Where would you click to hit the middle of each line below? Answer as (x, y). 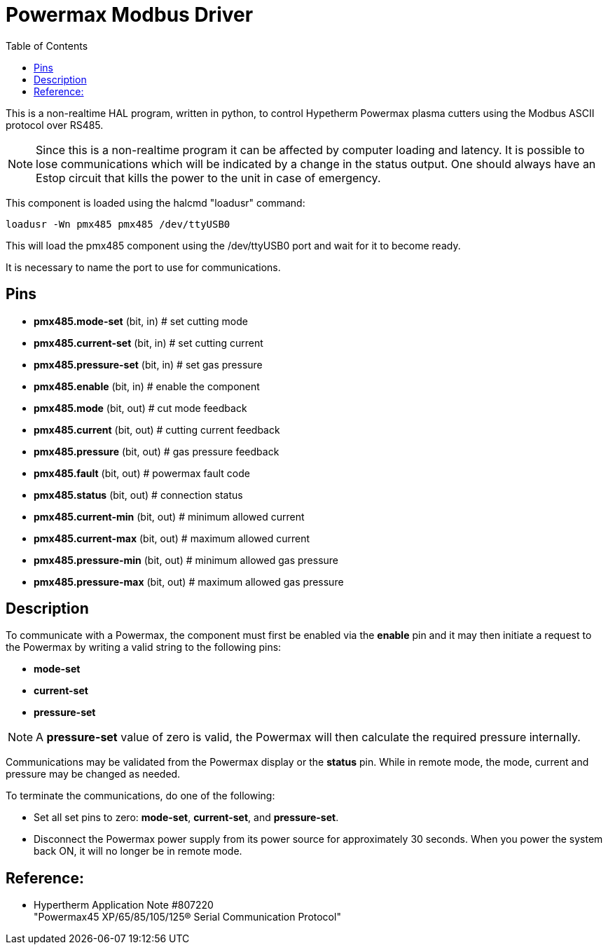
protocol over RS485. (55, 125)
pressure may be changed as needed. (93, 774)
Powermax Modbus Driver (130, 15)
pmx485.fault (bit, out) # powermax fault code (142, 473)
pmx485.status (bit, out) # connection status (138, 495)
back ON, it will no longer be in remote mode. (138, 851)
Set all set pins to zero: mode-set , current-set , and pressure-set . (186, 818)
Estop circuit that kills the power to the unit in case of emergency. (208, 178)
